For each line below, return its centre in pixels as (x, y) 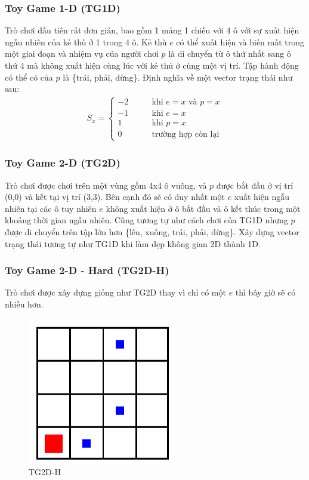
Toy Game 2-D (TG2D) (63, 163)
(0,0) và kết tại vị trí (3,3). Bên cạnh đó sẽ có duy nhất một (115, 197)
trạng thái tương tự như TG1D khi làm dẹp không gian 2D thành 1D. (133, 243)
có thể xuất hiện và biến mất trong (240, 41)
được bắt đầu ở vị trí (255, 185)
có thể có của (29, 77)
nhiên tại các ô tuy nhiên (51, 208)
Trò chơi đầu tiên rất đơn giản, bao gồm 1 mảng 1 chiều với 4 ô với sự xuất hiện (152, 30)
